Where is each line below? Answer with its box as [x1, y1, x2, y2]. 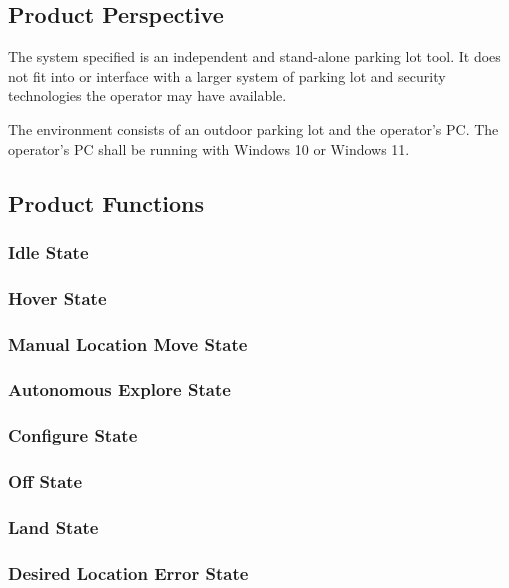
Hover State [8, 285, 107, 310]
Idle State [8, 239, 89, 264]
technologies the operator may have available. [8, 85, 287, 106]
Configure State [8, 423, 138, 448]
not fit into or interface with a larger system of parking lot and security [8, 65, 446, 86]
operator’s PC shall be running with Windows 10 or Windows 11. [8, 138, 410, 159]
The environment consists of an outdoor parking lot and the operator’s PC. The [8, 118, 499, 139]
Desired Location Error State [8, 560, 249, 585]
